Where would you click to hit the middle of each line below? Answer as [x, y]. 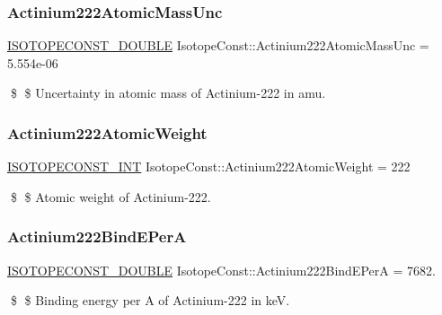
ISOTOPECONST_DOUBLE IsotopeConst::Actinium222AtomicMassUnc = [218, 45]
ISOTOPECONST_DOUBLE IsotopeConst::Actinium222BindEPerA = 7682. [221, 270]
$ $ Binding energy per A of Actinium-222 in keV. [150, 300]
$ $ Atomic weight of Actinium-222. [110, 196]
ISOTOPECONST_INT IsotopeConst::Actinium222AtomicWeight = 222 [209, 166]
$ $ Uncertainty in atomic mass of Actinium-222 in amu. [168, 93]
